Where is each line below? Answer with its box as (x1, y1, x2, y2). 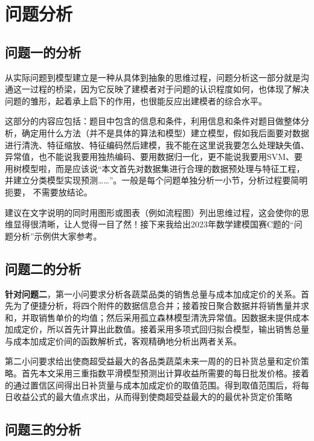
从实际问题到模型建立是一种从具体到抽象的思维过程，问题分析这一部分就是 (5, 71, 301, 83)
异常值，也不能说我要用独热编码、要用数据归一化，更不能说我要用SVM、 (5, 150, 295, 163)
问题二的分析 (5, 259, 81, 278)
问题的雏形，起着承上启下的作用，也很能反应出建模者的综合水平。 (5, 94, 267, 107)
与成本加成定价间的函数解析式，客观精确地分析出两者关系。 (5, 334, 242, 347)
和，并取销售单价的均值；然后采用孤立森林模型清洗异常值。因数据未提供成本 (5, 311, 309, 323)
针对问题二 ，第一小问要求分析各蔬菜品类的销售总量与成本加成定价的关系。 (5, 287, 301, 300)
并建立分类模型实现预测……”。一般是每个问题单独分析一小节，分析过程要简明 (5, 174, 308, 186)
